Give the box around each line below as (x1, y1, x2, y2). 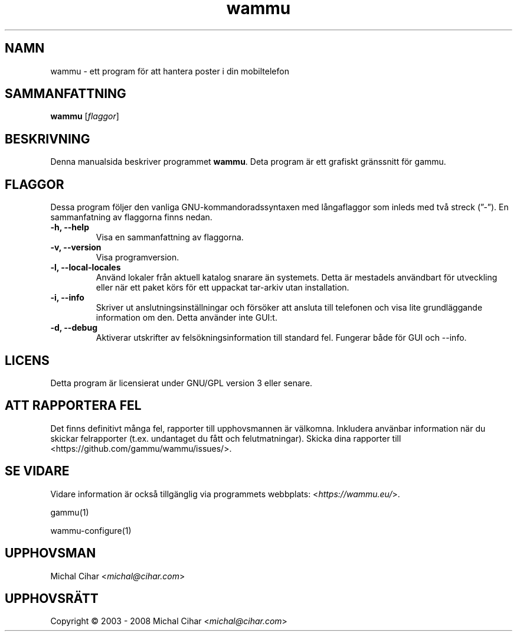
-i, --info (50, 292, 84, 303)
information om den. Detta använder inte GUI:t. (96, 312, 277, 323)
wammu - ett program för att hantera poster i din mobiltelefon (50, 66, 289, 76)
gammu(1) (50, 507, 89, 517)
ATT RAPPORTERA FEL (5, 398, 142, 413)
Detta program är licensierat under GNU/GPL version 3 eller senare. (50, 377, 313, 388)
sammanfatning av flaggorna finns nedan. (50, 212, 212, 223)
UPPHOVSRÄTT (5, 591, 99, 606)
